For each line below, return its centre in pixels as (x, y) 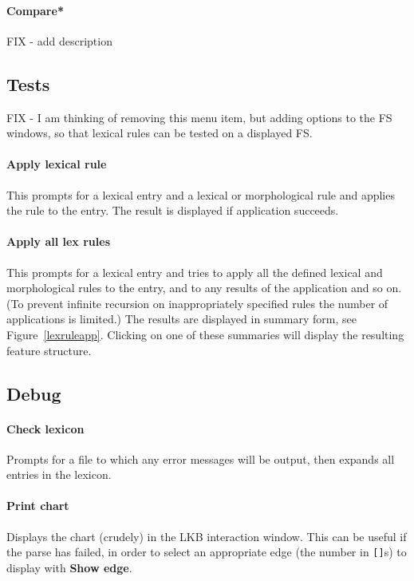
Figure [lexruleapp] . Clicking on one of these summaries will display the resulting (205, 334)
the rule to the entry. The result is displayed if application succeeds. (173, 210)
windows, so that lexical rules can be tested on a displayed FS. (160, 133)
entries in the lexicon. (59, 474)
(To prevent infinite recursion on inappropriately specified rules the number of (197, 303)
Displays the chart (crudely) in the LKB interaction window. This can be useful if (207, 536)
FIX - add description (59, 40)
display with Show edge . (69, 567)
